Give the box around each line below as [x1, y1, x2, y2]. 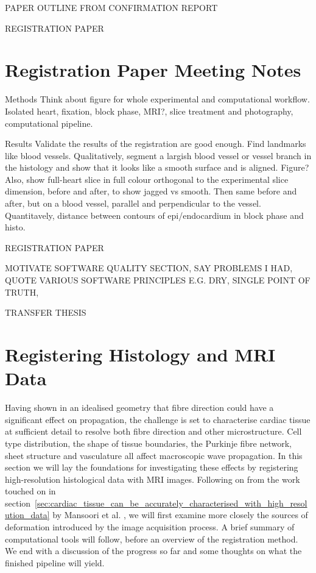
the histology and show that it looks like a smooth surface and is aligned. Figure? [5, 161, 309, 174]
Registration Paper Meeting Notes [5, 57, 301, 82]
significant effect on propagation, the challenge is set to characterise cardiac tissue [5, 413, 311, 425]
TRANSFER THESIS [5, 306, 86, 319]
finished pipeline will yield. [5, 556, 105, 569]
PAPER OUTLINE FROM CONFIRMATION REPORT [5, 1, 218, 13]
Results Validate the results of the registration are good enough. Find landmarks [5, 137, 306, 150]
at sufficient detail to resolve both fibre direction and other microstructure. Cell [5, 425, 302, 438]
